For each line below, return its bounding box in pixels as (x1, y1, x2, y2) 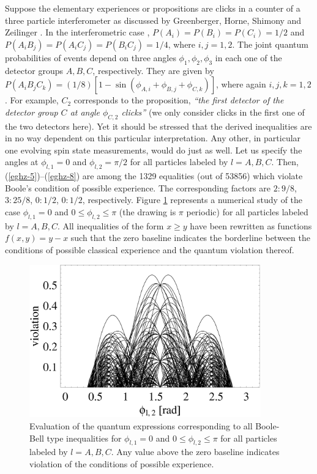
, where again (216, 78, 266, 91)
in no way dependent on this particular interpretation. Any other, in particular (5, 131, 301, 144)
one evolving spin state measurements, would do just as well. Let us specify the (5, 143, 302, 156)
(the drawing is (119, 205, 176, 218)
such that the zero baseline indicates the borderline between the (70, 231, 310, 244)
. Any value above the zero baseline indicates (111, 445, 280, 458)
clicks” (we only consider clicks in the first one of (121, 105, 305, 118)
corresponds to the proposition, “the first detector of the (73, 94, 284, 106)
